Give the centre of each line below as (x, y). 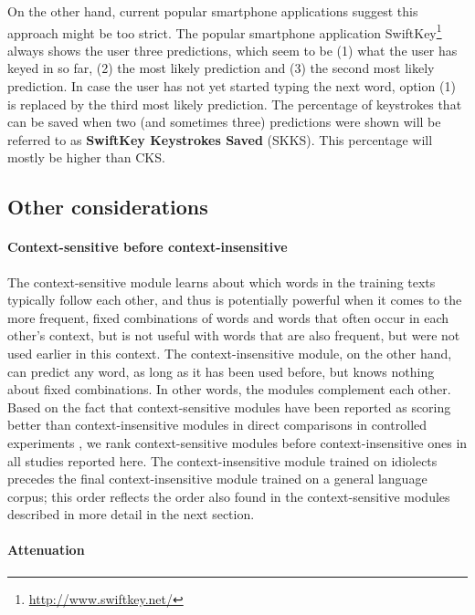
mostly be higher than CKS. (86, 157)
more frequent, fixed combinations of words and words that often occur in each (228, 317)
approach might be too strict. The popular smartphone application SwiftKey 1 (225, 31)
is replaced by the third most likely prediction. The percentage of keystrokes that (235, 104)
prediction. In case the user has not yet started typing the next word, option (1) (232, 86)
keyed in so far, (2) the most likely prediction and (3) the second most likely (221, 68)
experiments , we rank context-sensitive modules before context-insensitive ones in (237, 442)
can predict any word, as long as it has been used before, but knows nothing (221, 371)
